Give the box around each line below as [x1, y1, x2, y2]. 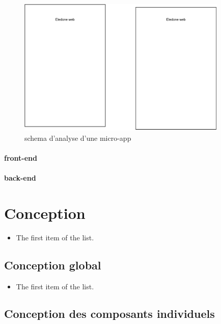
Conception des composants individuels [4, 306, 215, 321]
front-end [4, 152, 37, 163]
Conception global [4, 257, 101, 272]
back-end [4, 172, 36, 183]
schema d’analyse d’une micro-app [24, 132, 131, 143]
